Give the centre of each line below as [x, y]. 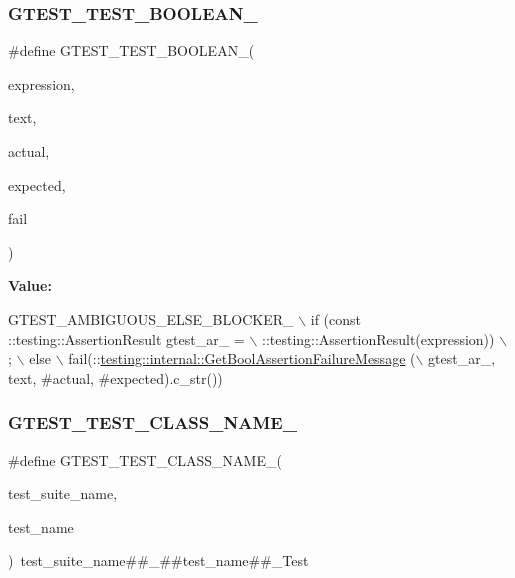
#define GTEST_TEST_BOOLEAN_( [131, 50]
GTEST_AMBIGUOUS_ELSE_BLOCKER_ [151, 318]
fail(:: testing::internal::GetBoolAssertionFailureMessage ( [242, 358]
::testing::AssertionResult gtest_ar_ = [126, 338]
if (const [336, 318]
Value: [30, 285]
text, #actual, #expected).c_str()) [115, 377]
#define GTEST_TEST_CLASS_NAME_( [145, 459]
